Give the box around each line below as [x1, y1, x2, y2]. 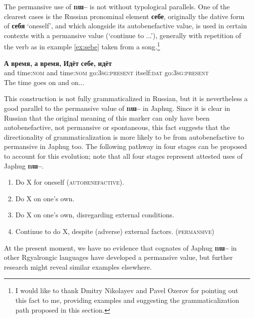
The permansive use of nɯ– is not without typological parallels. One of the [4, 1, 230, 11]
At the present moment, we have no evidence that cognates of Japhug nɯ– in [4, 242, 237, 253]
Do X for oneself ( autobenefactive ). [15, 177, 125, 187]
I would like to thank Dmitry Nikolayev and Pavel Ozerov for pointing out [15, 285, 238, 296]
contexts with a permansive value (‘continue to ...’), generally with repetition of [4, 30, 241, 40]
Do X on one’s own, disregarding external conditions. [15, 210, 174, 220]
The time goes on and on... [4, 77, 85, 87]
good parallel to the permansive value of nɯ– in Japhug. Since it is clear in [4, 103, 231, 113]
